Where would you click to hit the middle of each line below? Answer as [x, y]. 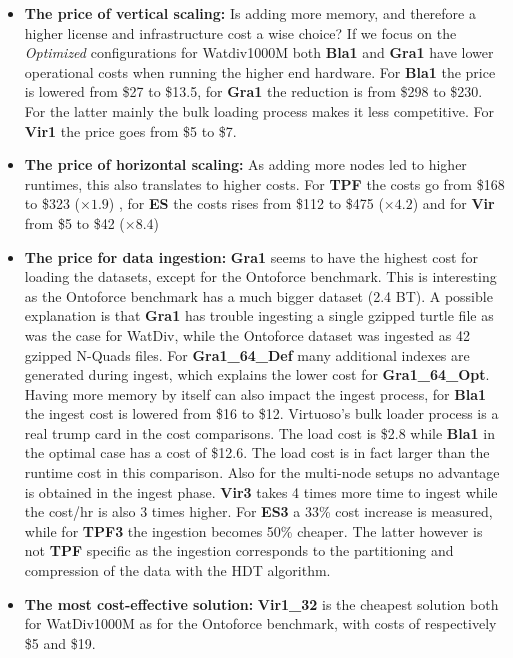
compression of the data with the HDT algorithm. [177, 570]
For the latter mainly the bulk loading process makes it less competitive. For [259, 110]
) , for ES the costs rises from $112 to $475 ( [246, 203]
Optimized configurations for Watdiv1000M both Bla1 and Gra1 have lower [259, 52]
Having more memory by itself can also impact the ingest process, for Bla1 [255, 393]
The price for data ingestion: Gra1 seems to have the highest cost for [251, 256]
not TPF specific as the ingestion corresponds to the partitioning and [239, 550]
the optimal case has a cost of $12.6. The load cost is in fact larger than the [257, 452]
